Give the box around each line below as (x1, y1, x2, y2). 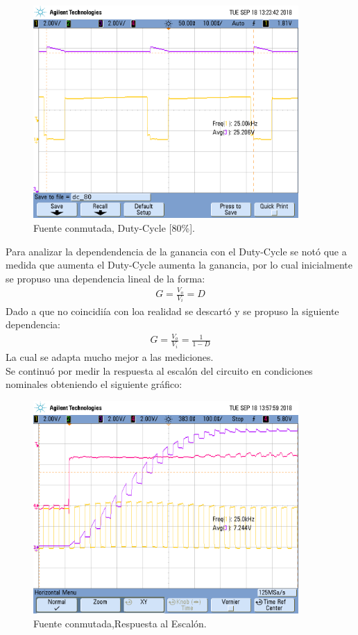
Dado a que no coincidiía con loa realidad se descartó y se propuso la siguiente (6, 303, 339, 318)
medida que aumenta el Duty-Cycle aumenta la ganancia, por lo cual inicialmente (6, 257, 352, 272)
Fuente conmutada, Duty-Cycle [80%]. (33, 220, 195, 235)
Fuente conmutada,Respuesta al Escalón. (33, 616, 207, 630)
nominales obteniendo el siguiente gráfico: (6, 377, 182, 391)
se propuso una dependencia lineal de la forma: (6, 271, 205, 285)
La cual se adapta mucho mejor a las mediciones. (6, 349, 214, 364)
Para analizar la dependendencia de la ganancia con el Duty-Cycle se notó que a (6, 244, 347, 258)
